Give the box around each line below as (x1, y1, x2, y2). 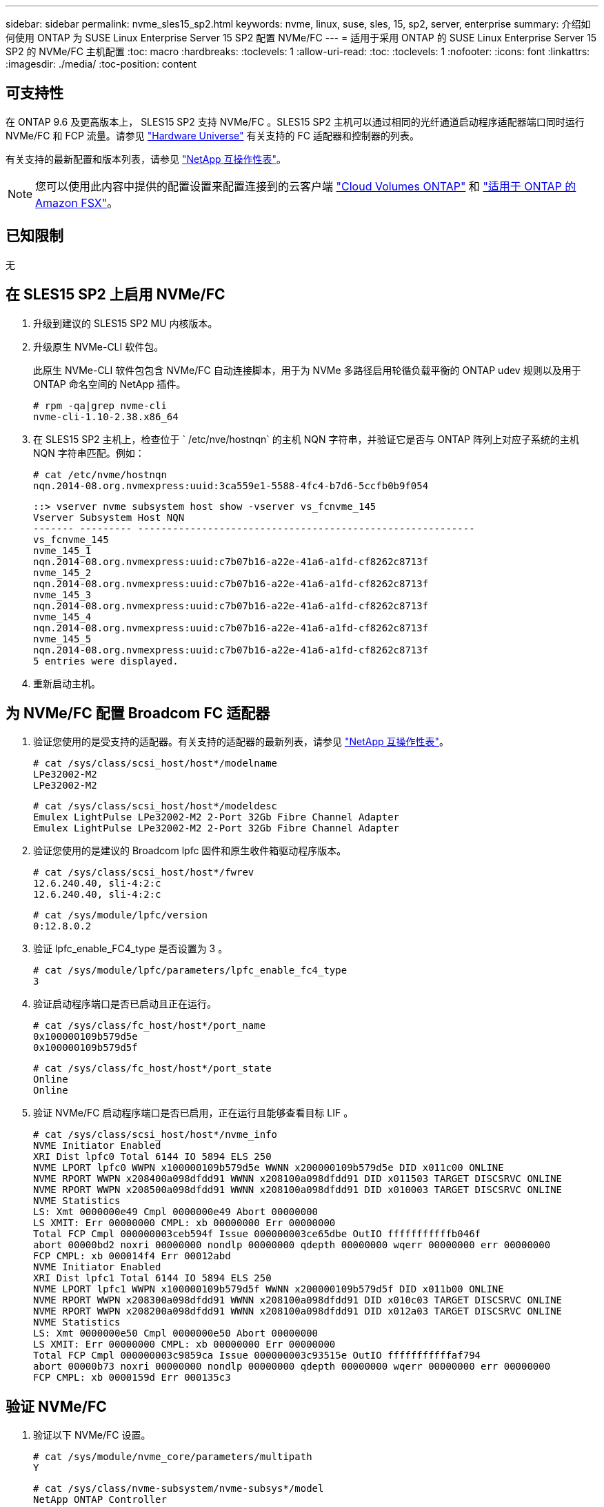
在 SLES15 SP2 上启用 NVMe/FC (6, 286, 225, 304)
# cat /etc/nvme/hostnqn (33, 469, 167, 480)
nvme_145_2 (33, 567, 92, 578)
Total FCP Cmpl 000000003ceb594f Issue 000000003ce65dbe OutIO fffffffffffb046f (33, 1228, 481, 1240)
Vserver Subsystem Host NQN (33, 511, 185, 523)
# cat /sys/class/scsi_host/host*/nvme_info (33, 1129, 278, 1141)
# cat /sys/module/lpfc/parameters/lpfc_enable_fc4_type (33, 965, 348, 976)
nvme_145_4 (33, 611, 92, 622)
